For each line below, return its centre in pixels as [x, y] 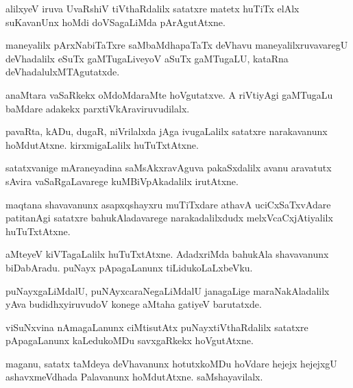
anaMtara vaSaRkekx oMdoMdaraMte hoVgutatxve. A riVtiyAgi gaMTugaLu [169, 94]
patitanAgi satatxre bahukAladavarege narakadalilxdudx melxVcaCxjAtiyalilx [169, 218]
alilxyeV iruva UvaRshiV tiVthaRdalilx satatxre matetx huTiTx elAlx [153, 8]
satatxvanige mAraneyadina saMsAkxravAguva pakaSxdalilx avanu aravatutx [169, 168]
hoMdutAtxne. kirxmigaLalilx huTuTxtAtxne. [102, 144]
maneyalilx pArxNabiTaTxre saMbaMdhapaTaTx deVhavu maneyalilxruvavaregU [177, 45]
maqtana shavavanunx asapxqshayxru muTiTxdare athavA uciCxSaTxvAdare [168, 204]
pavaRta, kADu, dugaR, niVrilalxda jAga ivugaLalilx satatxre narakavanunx [167, 131]
